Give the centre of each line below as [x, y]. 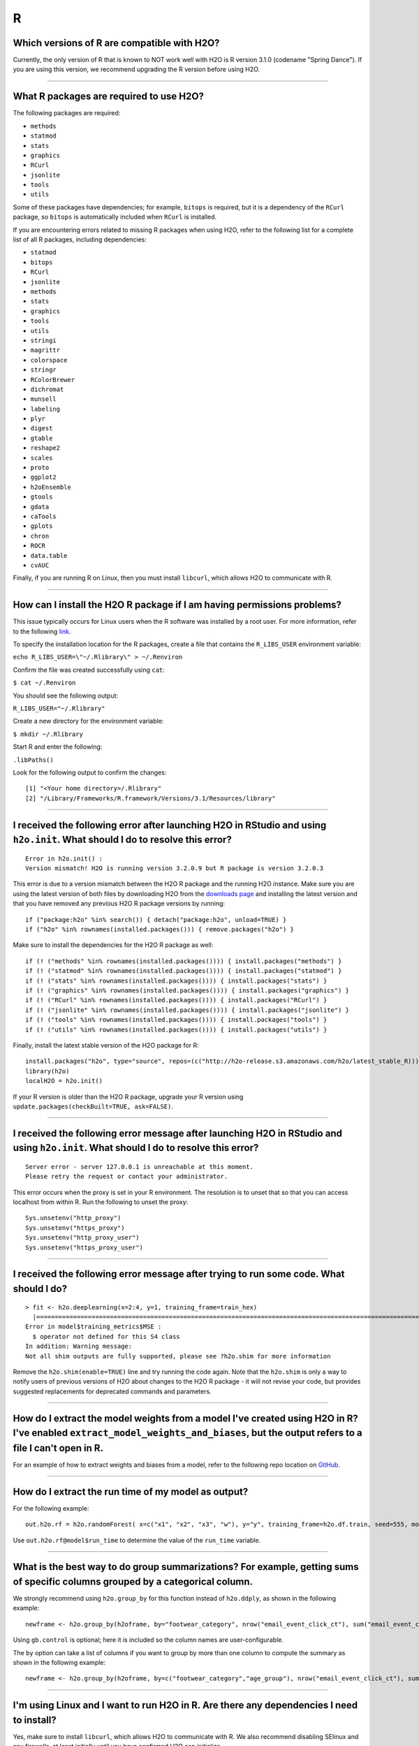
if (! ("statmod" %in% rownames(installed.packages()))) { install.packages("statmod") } [184, 971]
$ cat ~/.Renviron [44, 683]
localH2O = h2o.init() [64, 1081]
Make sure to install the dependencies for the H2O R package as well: [113, 945]
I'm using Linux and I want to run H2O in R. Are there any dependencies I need [185, 1705]
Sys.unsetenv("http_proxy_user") [82, 1238]
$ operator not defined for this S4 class [106, 1336]
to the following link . [42, 631]
